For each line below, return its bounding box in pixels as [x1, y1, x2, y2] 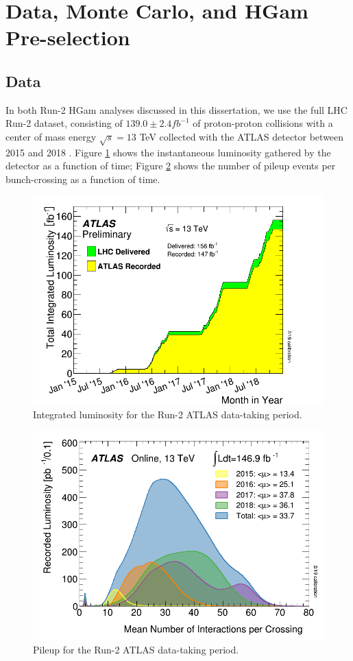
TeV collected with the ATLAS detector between [139, 129, 344, 143]
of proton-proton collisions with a [193, 116, 333, 130]
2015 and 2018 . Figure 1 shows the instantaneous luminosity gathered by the [5, 145, 331, 159]
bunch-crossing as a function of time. [5, 171, 160, 186]
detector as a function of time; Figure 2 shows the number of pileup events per [5, 158, 336, 173]
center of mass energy [5, 129, 97, 143]
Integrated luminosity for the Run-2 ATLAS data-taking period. [33, 407, 302, 421]
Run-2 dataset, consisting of [5, 116, 123, 130]
